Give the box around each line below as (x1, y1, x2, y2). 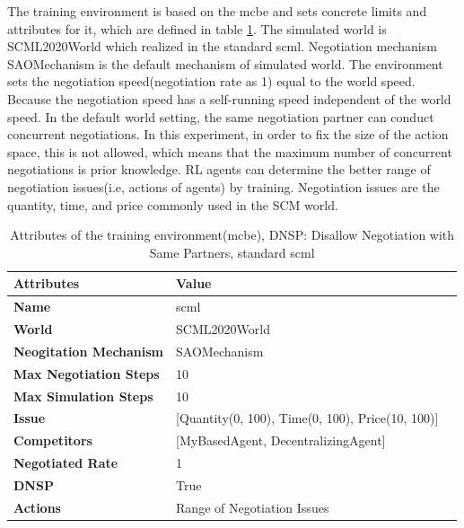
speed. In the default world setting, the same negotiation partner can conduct (7, 107, 434, 126)
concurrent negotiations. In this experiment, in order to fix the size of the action (7, 125, 449, 144)
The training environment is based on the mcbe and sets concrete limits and (7, 2, 427, 20)
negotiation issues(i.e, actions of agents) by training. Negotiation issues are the (7, 177, 440, 196)
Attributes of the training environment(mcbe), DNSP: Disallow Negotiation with (10, 225, 455, 244)
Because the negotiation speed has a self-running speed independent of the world (7, 89, 451, 108)
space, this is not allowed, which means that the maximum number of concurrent (7, 142, 452, 161)
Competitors (13, 431, 92, 450)
